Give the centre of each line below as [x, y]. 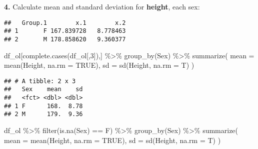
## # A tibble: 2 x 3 [40, 81]
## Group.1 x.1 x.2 [65, 23]
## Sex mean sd [43, 89]
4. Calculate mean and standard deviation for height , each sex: [102, 6]
